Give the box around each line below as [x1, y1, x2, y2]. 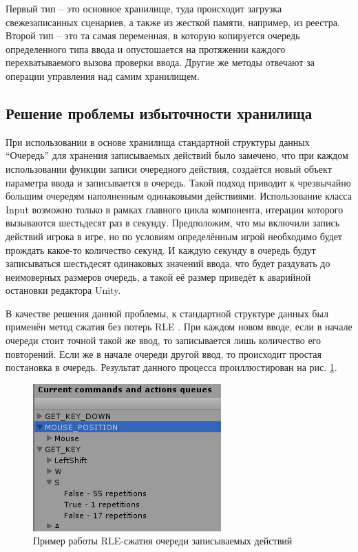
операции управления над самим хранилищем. [6, 68, 200, 83]
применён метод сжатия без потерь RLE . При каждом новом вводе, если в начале [6, 319, 352, 334]
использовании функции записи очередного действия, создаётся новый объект [6, 161, 332, 176]
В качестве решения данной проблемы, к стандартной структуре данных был [6, 306, 328, 320]
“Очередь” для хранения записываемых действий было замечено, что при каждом [6, 148, 348, 162]
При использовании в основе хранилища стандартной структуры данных [6, 134, 310, 149]
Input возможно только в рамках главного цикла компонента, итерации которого [6, 202, 344, 216]
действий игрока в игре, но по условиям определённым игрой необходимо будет [6, 229, 342, 243]
